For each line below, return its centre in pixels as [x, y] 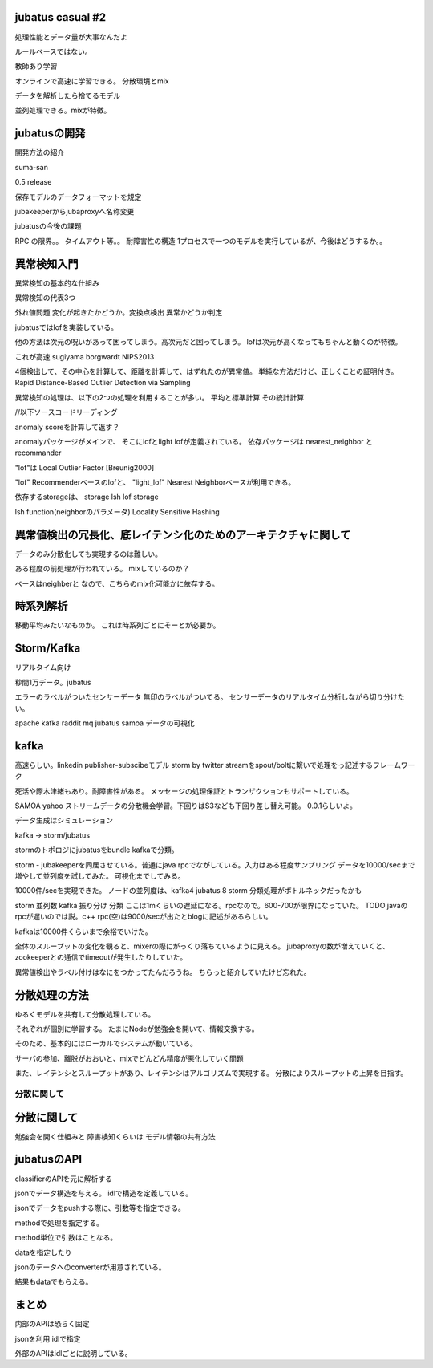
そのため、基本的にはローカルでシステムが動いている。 [106, 1044]
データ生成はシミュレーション [64, 820]
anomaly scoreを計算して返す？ [67, 427]
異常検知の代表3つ [45, 298]
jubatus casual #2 [61, 17]
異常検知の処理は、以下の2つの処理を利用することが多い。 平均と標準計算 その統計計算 [160, 397]
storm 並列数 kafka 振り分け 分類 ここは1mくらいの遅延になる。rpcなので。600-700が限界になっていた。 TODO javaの [211, 905]
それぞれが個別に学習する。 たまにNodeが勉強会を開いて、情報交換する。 [137, 1029]
